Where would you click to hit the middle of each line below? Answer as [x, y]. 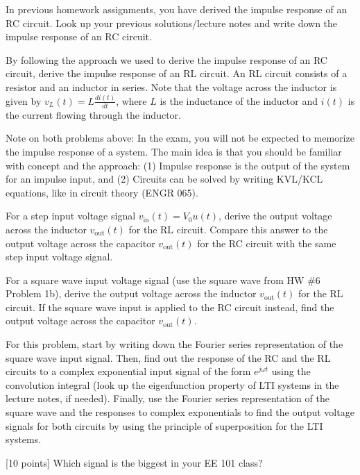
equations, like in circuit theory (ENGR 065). [102, 192]
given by [24, 100]
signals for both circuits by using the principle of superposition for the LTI [164, 425]
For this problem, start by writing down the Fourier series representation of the [174, 344]
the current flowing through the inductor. [93, 114]
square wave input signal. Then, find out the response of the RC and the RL [168, 357]
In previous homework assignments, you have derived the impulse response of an [177, 9]
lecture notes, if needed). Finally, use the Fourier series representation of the [168, 398]
